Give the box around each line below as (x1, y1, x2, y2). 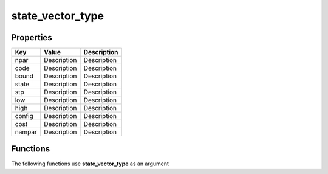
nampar (15, 128, 38, 136)
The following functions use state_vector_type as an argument (11, 160, 169, 167)
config (15, 112, 33, 120)
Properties (11, 32, 52, 43)
